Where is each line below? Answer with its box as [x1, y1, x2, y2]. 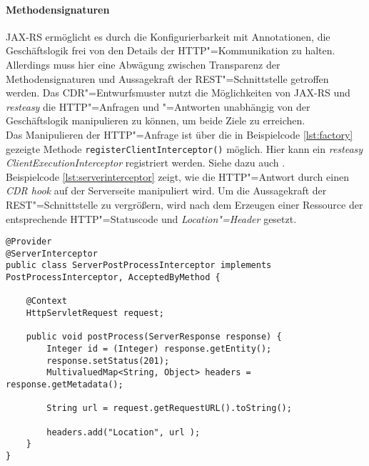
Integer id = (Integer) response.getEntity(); [46, 344, 272, 355]
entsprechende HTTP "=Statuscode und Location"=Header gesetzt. [6, 211, 297, 226]
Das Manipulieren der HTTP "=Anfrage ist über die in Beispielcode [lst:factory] [6, 127, 353, 142]
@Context [26, 296, 67, 307]
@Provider [6, 237, 52, 247]
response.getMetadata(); [6, 380, 123, 390]
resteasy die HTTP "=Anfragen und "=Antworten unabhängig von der [6, 99, 310, 114]
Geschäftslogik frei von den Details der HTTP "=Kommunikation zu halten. [6, 43, 335, 58]
